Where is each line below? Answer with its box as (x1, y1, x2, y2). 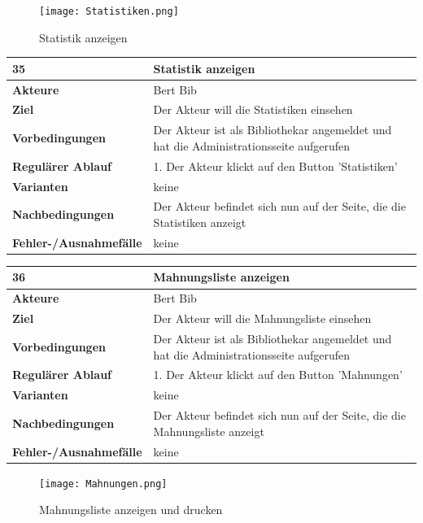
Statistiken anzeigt (153, 214, 246, 230)
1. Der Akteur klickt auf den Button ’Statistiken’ (153, 157, 398, 174)
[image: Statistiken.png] (39, 6, 179, 17)
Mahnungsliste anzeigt (153, 422, 264, 439)
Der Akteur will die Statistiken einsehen (153, 101, 353, 118)
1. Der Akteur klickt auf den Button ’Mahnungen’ (153, 366, 403, 383)
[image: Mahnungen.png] (39, 477, 168, 490)
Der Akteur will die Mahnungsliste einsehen (153, 310, 372, 327)
